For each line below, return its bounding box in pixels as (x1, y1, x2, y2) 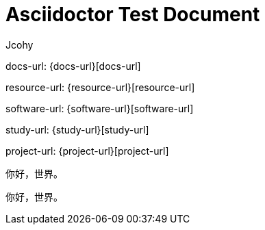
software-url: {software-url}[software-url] (5, 102, 194, 114)
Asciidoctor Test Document (5, 3, 260, 26)
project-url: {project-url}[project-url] (5, 144, 169, 157)
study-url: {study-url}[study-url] (5, 123, 149, 136)
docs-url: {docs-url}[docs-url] (5, 60, 141, 72)
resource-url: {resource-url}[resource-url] (5, 81, 195, 93)
